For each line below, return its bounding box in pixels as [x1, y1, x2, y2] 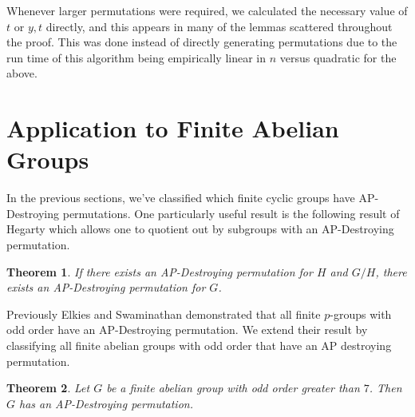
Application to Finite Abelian [6, 112, 339, 145]
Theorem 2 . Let [6, 379, 90, 396]
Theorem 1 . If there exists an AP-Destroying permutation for [6, 263, 313, 280]
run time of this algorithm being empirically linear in [6, 49, 266, 66]
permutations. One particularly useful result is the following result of [62, 205, 400, 221]
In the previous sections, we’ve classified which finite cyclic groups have [6, 189, 355, 206]
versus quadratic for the [279, 49, 397, 66]
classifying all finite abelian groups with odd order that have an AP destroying [6, 337, 392, 354]
